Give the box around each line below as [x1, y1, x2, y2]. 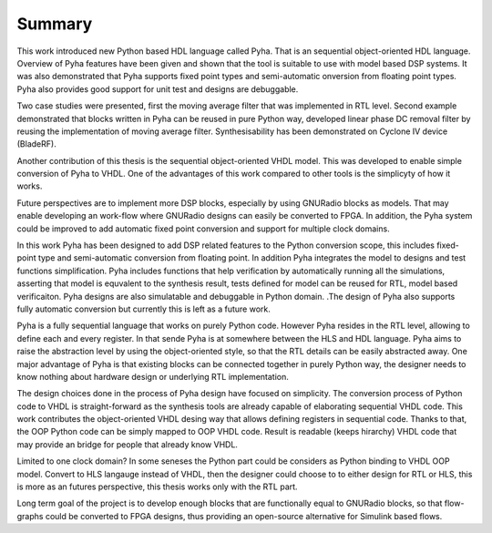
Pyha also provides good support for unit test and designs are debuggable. [16, 83, 299, 95]
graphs [16, 510, 44, 521]
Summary [16, 14, 93, 34]
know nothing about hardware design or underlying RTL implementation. [16, 371, 289, 382]
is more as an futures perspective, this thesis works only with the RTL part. [16, 481, 298, 492]
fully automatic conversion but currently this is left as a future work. [16, 303, 271, 314]
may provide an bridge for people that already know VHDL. [16, 438, 239, 450]
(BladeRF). [16, 138, 56, 149]
